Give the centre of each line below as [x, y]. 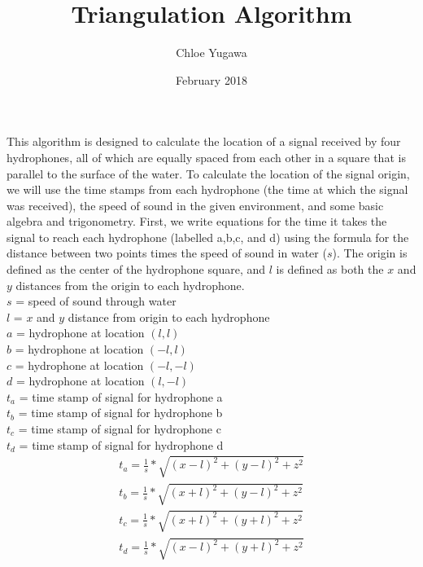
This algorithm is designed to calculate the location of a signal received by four [204, 141]
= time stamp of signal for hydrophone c [120, 429]
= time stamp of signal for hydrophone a [121, 396]
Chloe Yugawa [211, 53]
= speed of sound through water [96, 301]
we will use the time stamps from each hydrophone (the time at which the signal [207, 189]
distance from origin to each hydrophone [169, 316]
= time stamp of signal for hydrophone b [120, 413]
